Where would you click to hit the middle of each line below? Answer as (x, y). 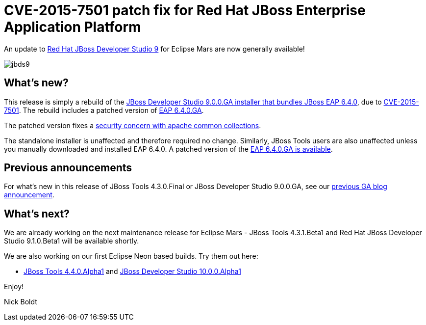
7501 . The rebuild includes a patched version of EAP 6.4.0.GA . (104, 110)
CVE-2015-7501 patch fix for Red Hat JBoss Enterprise (185, 10)
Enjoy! (14, 287)
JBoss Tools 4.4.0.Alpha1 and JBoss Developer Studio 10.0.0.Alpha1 (132, 271)
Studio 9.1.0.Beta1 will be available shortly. (72, 241)
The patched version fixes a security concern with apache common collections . (133, 125)
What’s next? (37, 214)
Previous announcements (68, 168)
